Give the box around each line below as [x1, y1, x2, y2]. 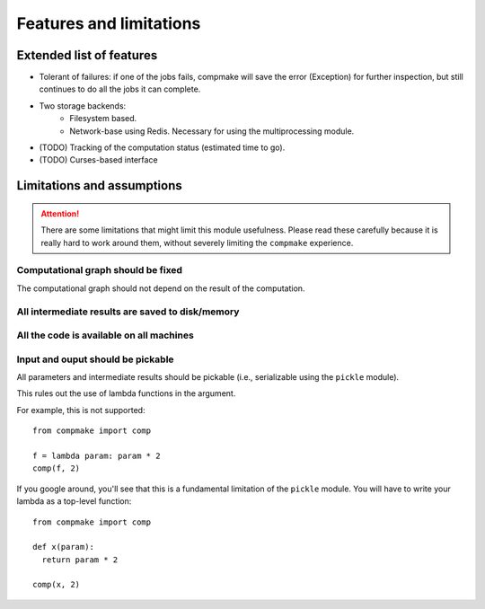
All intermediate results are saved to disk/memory [16, 305, 240, 318]
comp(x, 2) [32, 579, 81, 590]
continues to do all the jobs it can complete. [39, 84, 201, 94]
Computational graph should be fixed [16, 264, 183, 277]
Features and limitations [16, 13, 201, 33]
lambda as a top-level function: [16, 496, 132, 507]
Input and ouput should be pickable [16, 353, 174, 366]
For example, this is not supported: [16, 404, 145, 415]
